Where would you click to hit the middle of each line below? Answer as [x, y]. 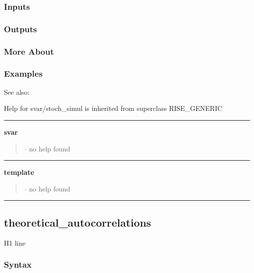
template [19, 172]
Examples [23, 73]
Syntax [18, 264]
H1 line [15, 242]
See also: [17, 92]
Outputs [21, 29]
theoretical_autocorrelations [78, 222]
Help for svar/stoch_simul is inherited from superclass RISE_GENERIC [113, 108]
